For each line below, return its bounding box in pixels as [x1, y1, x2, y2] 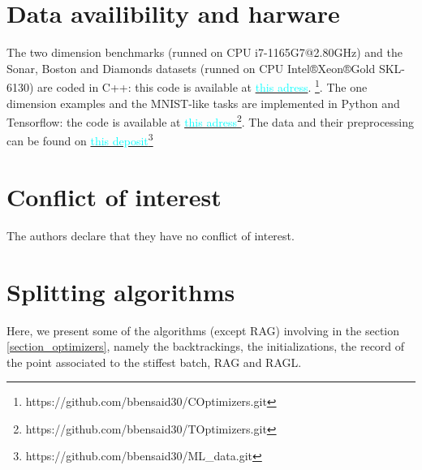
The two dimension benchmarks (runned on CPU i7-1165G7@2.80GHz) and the [6, 44, 403, 61]
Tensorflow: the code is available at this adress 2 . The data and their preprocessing [6, 111, 415, 130]
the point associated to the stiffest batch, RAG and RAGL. [6, 353, 302, 370]
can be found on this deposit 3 [6, 130, 153, 149]
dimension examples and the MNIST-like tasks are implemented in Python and [6, 94, 400, 111]
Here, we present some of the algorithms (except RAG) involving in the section [6, 321, 400, 338]
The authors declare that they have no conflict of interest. [6, 226, 295, 244]
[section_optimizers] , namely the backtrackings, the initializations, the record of [6, 338, 405, 355]
